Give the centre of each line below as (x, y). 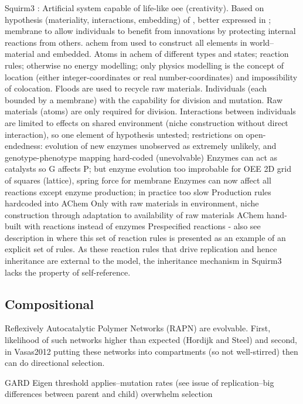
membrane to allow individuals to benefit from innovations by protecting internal (150, 31)
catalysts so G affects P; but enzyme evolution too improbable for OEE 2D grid (148, 169)
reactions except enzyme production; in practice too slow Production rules (138, 191)
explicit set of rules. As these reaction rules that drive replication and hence (141, 249)
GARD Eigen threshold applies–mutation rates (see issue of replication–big (139, 382)
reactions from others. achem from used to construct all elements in (126, 42)
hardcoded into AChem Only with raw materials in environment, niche (132, 203)
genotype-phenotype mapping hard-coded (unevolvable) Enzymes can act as (141, 157)
